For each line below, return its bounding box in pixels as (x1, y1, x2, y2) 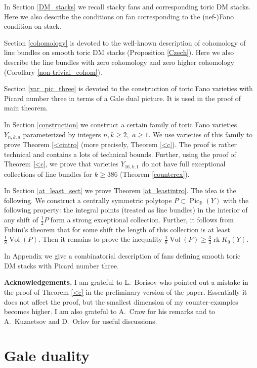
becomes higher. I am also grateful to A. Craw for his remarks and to (4, 306, 215, 316)
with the (223, 195, 249, 205)
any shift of (4, 214, 39, 224)
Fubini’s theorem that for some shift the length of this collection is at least (4, 224, 230, 234)
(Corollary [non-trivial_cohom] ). (4, 66, 102, 77)
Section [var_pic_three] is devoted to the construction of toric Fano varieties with (4, 83, 253, 94)
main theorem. (4, 103, 48, 113)
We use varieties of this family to (153, 129, 253, 139)
